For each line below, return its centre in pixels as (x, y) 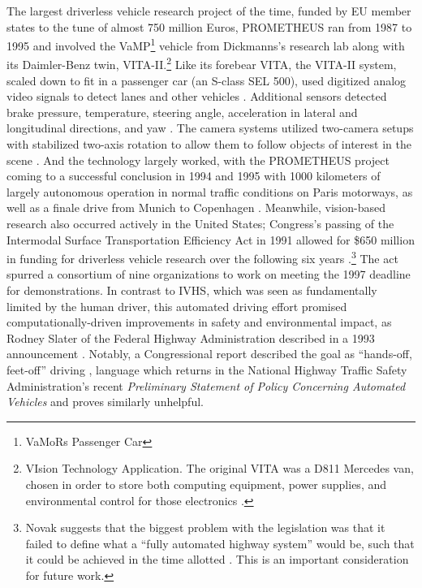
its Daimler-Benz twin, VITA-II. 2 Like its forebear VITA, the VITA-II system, (202, 63)
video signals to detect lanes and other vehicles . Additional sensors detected (197, 96)
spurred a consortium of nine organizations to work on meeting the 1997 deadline (209, 274)
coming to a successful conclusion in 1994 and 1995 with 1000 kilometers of (194, 176)
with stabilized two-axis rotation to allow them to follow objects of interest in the (209, 144)
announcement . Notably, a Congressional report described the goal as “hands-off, (209, 354)
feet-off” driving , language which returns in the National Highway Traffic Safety (207, 370)
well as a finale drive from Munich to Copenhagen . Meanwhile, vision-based (196, 208)
